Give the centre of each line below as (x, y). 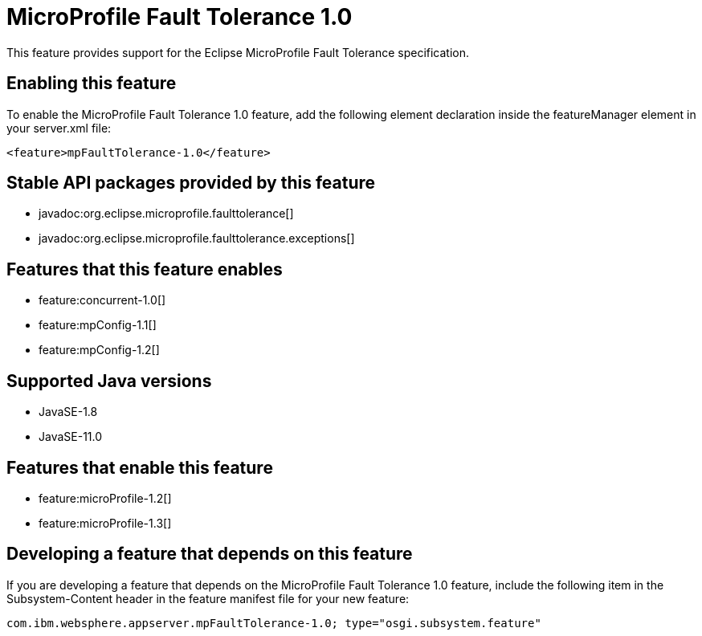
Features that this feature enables (145, 269)
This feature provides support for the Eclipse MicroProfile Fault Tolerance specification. (238, 52)
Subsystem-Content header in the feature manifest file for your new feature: (208, 598)
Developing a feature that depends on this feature (210, 554)
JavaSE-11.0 (71, 437)
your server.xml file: (59, 128)
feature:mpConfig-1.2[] (99, 350)
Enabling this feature (92, 84)
